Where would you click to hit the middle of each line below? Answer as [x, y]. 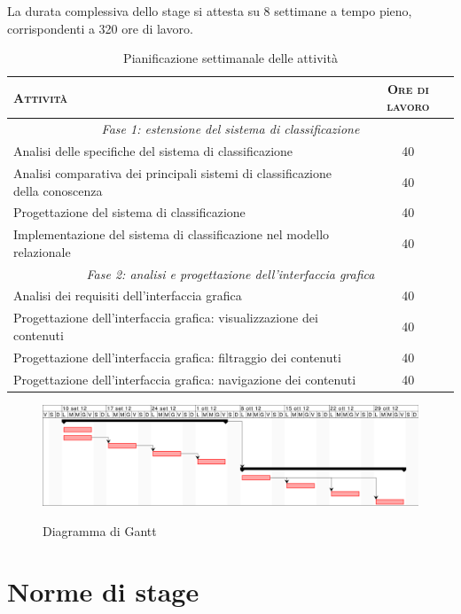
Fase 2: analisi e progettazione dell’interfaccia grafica [230, 273]
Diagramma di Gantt [100, 530]
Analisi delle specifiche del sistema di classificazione [153, 151]
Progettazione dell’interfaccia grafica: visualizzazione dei [166, 318]
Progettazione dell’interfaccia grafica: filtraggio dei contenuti [177, 357]
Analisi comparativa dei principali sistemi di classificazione [173, 172]
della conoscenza [58, 190]
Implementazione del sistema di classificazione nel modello [172, 234]
